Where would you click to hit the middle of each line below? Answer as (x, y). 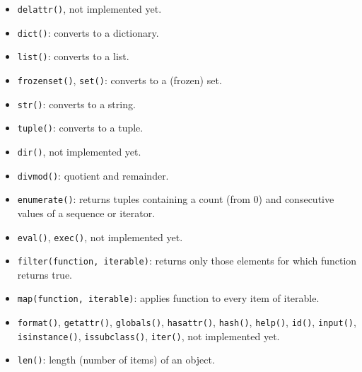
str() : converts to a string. (76, 104)
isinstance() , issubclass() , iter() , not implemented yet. (148, 336)
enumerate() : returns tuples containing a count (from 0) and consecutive (176, 199)
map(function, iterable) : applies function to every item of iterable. (168, 298)
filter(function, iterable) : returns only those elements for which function (187, 261)
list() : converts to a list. (73, 56)
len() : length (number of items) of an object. (116, 360)
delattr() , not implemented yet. (89, 8)
